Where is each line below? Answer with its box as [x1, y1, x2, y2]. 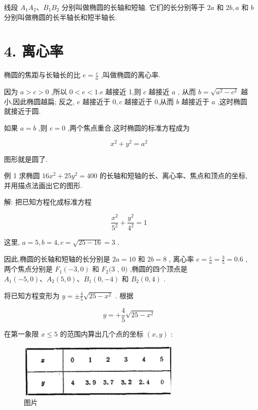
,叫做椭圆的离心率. [101, 69, 161, 80]
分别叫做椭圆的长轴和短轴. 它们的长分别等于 [62, 2, 205, 12]
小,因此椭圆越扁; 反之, [4, 96, 75, 106]
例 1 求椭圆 [4, 170, 40, 181]
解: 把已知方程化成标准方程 [4, 197, 92, 207]
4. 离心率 [4, 41, 64, 61]
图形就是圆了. [4, 153, 48, 164]
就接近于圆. [4, 106, 41, 116]
